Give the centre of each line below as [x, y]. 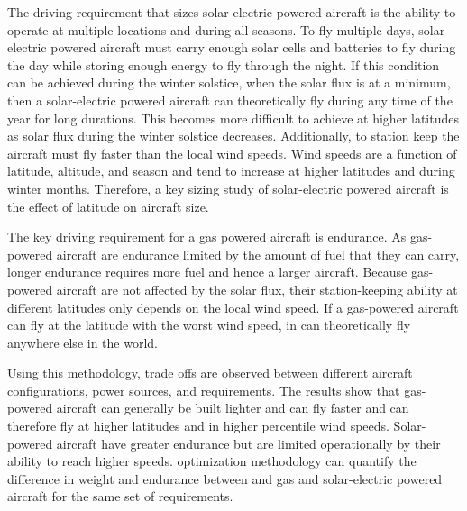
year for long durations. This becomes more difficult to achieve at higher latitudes [233, 118]
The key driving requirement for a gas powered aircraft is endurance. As [207, 237]
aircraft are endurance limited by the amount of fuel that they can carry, [258, 254]
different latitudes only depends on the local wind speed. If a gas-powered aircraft [233, 307]
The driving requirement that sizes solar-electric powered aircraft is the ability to [232, 12]
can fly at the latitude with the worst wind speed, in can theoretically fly [209, 325]
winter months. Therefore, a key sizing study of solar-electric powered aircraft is [228, 188]
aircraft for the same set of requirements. [120, 496]
